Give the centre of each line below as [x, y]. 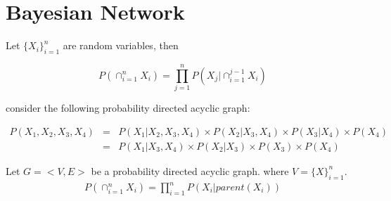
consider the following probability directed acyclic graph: [128, 108]
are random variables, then [121, 45]
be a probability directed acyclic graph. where [190, 170]
